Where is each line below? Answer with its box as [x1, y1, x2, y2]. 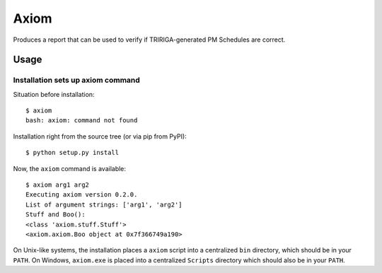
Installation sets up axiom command [13, 75, 141, 85]
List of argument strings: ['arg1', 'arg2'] [25, 200, 183, 209]
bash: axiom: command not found [25, 117, 138, 124]
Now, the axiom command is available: [13, 164, 127, 173]
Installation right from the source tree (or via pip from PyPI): [13, 132, 187, 141]
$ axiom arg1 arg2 [25, 181, 90, 189]
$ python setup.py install [25, 149, 120, 157]
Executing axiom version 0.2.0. [25, 191, 138, 199]
